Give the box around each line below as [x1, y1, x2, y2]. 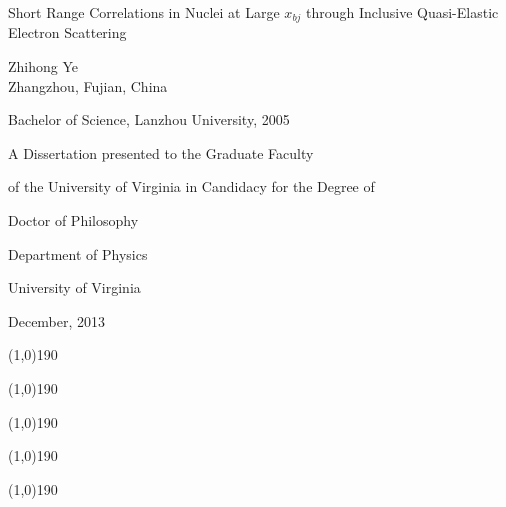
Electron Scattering [8, 22, 127, 43]
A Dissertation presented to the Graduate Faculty [8, 142, 314, 163]
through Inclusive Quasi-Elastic [306, 2, 499, 22]
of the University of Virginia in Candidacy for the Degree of [8, 176, 375, 197]
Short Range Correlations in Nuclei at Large [8, 2, 280, 22]
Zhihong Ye [8, 56, 79, 77]
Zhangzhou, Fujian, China [8, 75, 168, 96]
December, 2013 [8, 310, 106, 331]
